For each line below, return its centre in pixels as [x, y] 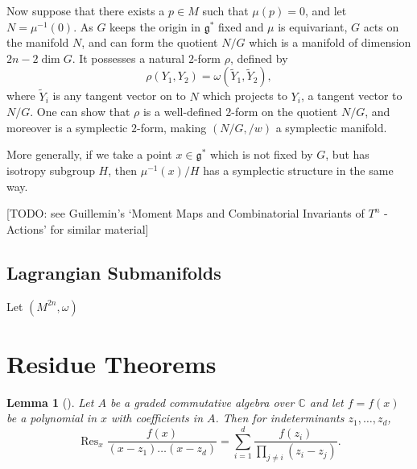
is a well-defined [182, 112]
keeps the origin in [155, 26]
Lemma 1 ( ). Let [50, 402]
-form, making [171, 127]
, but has [347, 154]
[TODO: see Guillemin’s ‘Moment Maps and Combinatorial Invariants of [186, 213]
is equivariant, [313, 26]
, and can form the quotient [150, 42]
